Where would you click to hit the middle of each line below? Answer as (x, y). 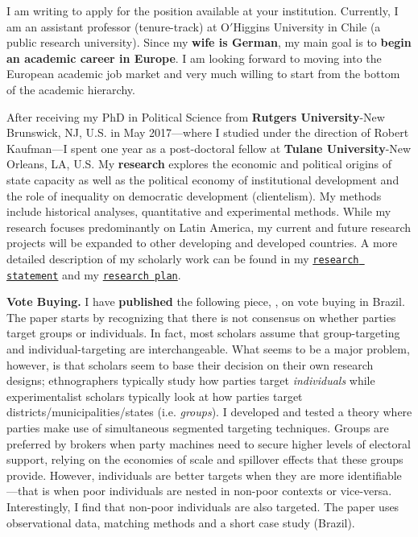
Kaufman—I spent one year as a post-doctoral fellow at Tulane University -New (209, 148)
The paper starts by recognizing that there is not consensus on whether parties (201, 317)
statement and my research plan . (94, 274)
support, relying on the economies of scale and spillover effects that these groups (205, 459)
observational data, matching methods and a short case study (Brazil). (181, 522)
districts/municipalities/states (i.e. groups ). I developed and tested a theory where (209, 412)
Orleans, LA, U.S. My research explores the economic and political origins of (199, 164)
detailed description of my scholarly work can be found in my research (183, 258)
